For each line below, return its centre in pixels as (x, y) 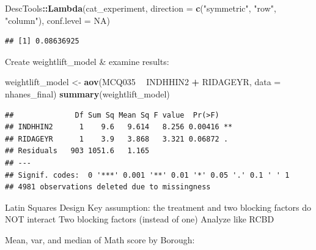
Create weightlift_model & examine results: (87, 61)
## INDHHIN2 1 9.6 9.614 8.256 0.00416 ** (119, 127)
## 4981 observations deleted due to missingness (108, 187)
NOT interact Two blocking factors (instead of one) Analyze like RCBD (140, 219)
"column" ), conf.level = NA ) (57, 20)
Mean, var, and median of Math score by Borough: (100, 239)
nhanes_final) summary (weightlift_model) (87, 93)
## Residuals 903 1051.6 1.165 (77, 151)
